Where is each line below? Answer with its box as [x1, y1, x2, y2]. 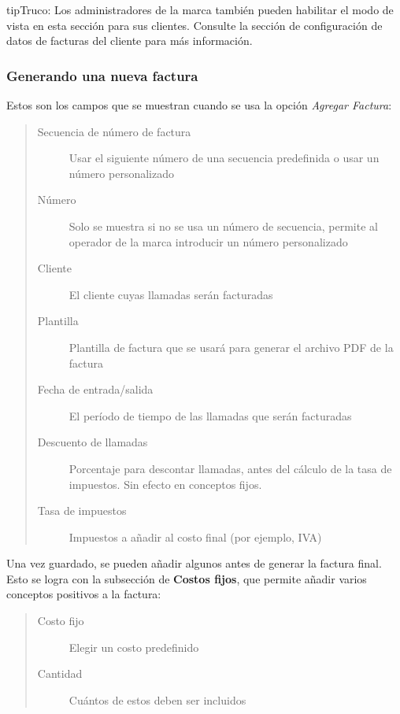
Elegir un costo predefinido [69, 638, 199, 655]
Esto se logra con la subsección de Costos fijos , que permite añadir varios [6, 570, 367, 586]
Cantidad [37, 665, 83, 682]
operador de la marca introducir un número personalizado [69, 233, 348, 250]
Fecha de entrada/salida [37, 381, 154, 398]
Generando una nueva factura [6, 65, 198, 85]
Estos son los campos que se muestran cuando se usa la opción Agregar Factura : [6, 97, 392, 113]
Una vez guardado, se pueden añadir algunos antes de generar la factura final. [6, 555, 382, 572]
